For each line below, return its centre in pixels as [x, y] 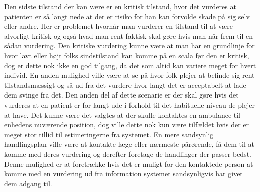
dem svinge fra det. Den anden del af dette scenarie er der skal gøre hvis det [121, 95]
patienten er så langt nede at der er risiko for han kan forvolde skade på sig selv [127, 16]
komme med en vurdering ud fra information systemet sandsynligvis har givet [123, 174]
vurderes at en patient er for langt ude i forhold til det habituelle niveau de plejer [130, 104]
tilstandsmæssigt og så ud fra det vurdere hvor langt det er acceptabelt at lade [125, 85]
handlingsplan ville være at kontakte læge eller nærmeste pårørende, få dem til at [129, 144]
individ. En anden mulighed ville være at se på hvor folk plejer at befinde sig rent [129, 75]
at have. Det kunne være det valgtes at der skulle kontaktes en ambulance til [122, 114]
